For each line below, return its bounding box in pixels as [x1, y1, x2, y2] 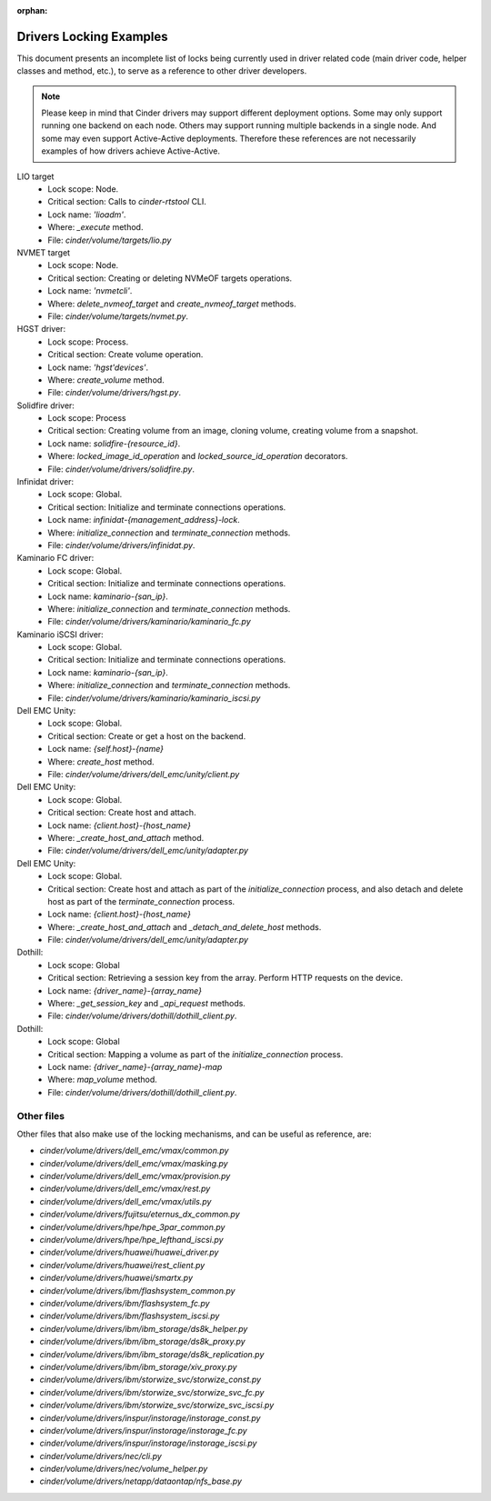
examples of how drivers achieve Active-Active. [41, 145, 221, 156]
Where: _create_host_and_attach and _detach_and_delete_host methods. [47, 921, 322, 932]
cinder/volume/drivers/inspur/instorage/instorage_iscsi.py [39, 1437, 257, 1449]
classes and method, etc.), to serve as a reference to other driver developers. [16, 65, 307, 76]
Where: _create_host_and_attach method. [47, 832, 205, 843]
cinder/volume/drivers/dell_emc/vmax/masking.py [39, 1157, 228, 1168]
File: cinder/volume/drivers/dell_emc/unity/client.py [47, 769, 240, 779]
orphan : [16, 5, 48, 15]
